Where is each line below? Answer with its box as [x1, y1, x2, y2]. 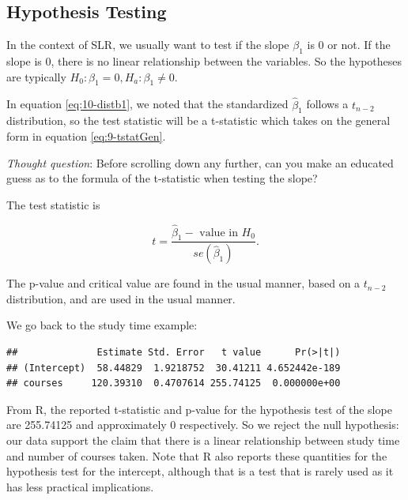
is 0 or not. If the [307, 36, 391, 53]
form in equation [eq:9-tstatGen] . [6, 128, 166, 144]
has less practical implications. [6, 478, 154, 494]
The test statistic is [6, 196, 100, 212]
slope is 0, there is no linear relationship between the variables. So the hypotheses [6, 53, 402, 69]
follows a [306, 96, 349, 112]
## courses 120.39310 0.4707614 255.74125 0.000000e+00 [6, 378, 341, 389]
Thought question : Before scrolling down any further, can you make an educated [6, 154, 394, 171]
